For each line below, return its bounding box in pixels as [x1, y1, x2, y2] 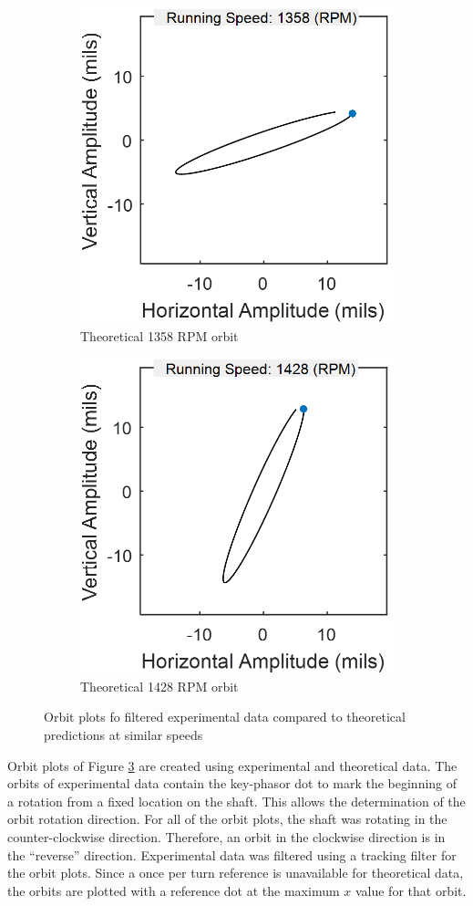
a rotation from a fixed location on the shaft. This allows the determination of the [7, 791, 466, 810]
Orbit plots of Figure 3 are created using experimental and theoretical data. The [7, 755, 458, 775]
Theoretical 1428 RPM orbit [80, 676, 239, 695]
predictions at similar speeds [44, 724, 203, 744]
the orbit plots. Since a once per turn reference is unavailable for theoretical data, [7, 863, 464, 882]
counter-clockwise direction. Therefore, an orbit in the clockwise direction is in [7, 827, 446, 846]
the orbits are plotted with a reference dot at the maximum [7, 880, 340, 900]
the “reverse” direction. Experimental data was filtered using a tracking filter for [7, 845, 457, 864]
